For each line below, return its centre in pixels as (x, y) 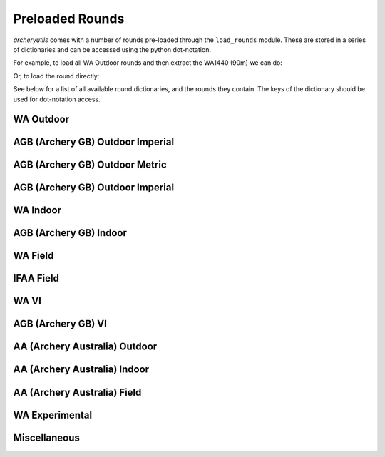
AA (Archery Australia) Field (77, 392)
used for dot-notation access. (57, 99)
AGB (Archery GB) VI (60, 324)
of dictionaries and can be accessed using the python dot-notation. (112, 49)
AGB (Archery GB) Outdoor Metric (90, 165)
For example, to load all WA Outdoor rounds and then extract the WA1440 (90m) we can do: (148, 63)
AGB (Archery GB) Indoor (70, 233)
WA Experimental (53, 415)
